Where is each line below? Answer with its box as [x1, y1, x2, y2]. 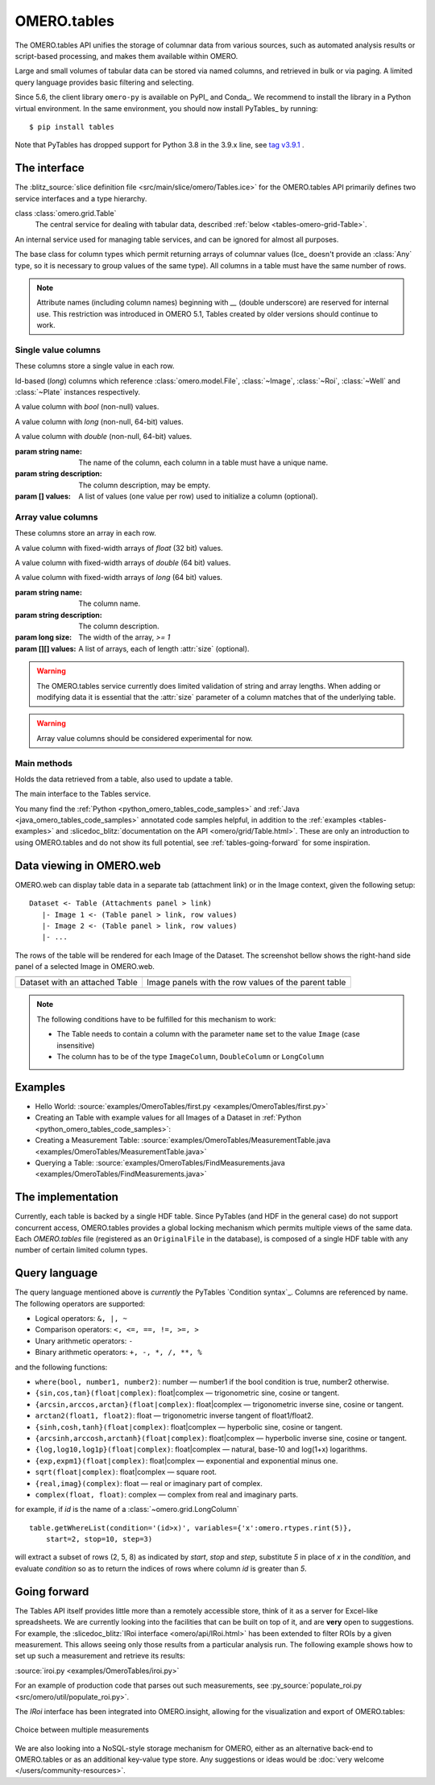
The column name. [78, 598, 141, 608]
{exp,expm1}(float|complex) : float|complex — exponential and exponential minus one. [35, 1456, 338, 1465]
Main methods [14, 757, 72, 768]
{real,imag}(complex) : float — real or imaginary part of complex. [35, 1478, 263, 1488]
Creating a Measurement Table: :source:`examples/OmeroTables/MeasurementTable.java [35, 1136, 330, 1145]
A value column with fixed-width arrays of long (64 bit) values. [14, 573, 223, 582]
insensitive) [56, 1040, 95, 1050]
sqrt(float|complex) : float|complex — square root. [35, 1467, 217, 1477]
